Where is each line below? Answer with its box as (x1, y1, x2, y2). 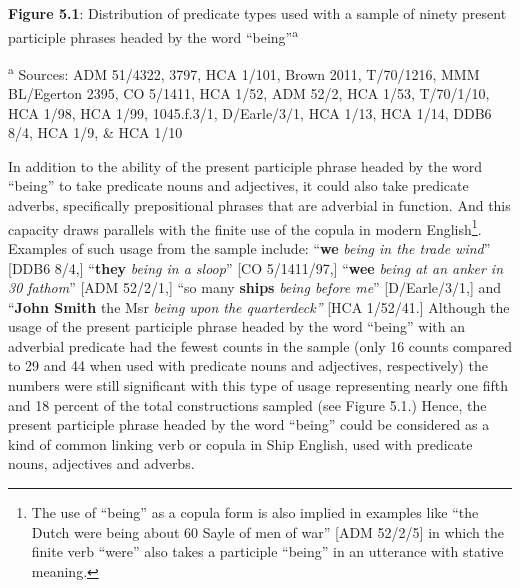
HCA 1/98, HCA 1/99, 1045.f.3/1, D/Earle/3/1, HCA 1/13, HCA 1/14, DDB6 (8, 102, 492, 123)
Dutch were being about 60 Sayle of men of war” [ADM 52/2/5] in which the (31, 521, 504, 542)
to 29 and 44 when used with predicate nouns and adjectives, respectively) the (8, 355, 488, 376)
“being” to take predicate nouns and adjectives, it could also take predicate (8, 175, 469, 196)
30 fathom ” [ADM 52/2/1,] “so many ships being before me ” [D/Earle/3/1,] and (8, 277, 502, 298)
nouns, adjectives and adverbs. (8, 453, 195, 474)
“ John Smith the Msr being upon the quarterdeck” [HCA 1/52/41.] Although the (8, 296, 510, 317)
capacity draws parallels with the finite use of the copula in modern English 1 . (8, 215, 482, 239)
